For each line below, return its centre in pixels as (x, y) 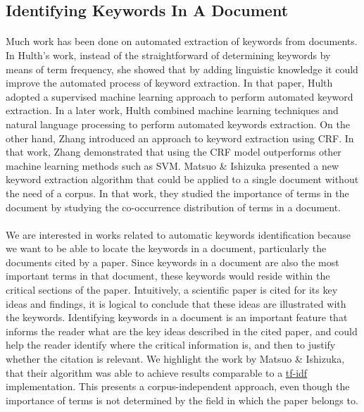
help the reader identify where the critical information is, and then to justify (171, 345)
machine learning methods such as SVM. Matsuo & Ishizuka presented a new (172, 165)
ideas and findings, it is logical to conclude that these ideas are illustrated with (176, 303)
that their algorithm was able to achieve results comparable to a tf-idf (157, 372)
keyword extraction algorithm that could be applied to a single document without (182, 179)
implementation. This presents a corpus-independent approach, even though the (178, 386)
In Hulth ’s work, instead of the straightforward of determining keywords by (168, 55)
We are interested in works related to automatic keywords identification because (178, 234)
